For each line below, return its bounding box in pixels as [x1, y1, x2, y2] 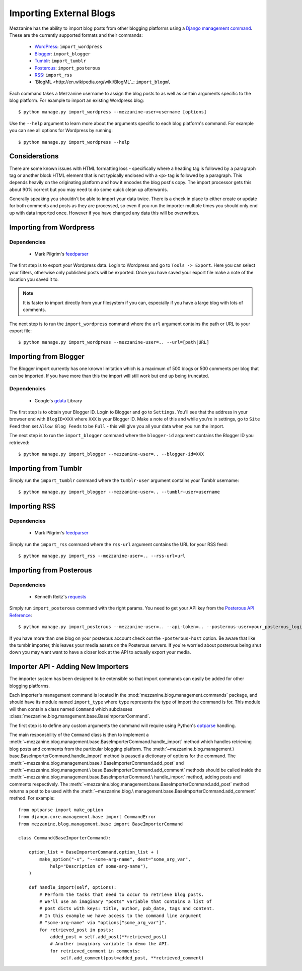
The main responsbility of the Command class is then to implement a [9, 732, 149, 738]
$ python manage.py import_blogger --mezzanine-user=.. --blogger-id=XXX [18, 451, 204, 457]
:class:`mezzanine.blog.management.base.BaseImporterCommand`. [9, 713, 150, 719]
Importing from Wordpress [9, 223, 95, 231]
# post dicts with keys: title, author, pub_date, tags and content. [39, 905, 215, 912]
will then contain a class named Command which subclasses [9, 706, 133, 712]
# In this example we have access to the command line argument [39, 913, 201, 919]
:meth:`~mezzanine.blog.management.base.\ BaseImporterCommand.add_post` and [9, 760, 184, 766]
